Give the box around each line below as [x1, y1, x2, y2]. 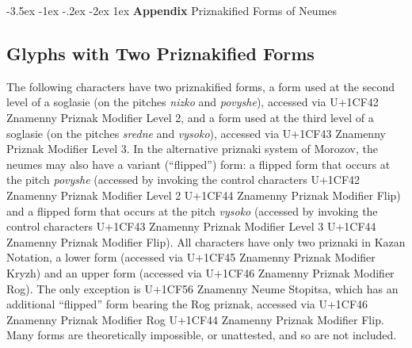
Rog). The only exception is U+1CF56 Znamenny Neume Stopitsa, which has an [6, 280, 399, 296]
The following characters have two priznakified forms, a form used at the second [6, 78, 395, 94]
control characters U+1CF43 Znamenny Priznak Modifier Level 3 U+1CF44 [6, 218, 376, 235]
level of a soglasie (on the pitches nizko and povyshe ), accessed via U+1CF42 [6, 94, 379, 110]
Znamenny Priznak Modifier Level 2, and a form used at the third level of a [6, 109, 374, 125]
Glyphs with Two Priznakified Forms [6, 40, 315, 65]
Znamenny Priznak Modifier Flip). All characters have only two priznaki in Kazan [6, 233, 406, 250]
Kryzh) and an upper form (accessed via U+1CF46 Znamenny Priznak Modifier [6, 264, 395, 281]
